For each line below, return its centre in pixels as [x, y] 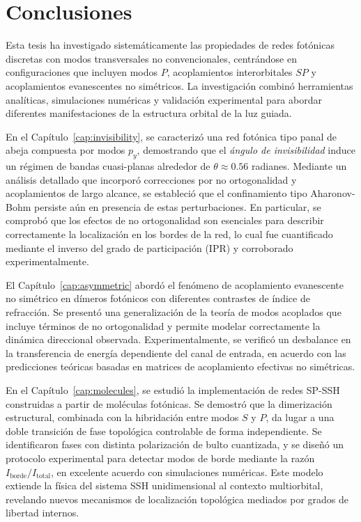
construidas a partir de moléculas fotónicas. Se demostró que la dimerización [169, 403]
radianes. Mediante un [299, 166]
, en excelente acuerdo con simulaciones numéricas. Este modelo [187, 472]
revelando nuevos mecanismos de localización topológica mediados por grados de [177, 499]
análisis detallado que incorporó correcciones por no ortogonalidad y [151, 179]
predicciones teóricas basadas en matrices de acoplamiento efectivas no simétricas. [180, 366]
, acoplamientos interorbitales [230, 72]
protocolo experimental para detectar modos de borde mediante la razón [160, 458]
